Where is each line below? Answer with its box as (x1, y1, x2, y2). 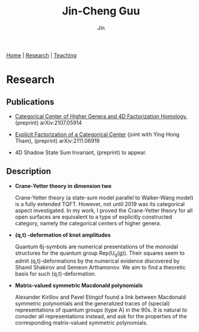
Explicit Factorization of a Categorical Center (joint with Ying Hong (14, 131, 180, 138)
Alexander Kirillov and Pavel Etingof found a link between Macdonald (14, 293, 186, 301)
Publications (6, 96, 55, 107)
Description (6, 166, 51, 177)
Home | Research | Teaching (6, 51, 77, 58)
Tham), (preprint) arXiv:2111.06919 (14, 137, 100, 144)
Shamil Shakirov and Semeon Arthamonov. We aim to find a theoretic (14, 263, 186, 271)
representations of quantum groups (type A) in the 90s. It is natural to (14, 306, 188, 313)
